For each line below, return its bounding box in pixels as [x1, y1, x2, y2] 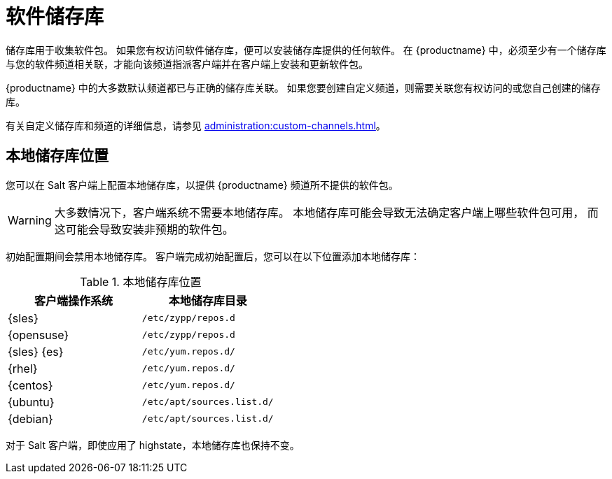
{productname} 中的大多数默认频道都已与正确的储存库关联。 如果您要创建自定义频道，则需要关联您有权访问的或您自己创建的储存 [6, 81, 601, 94]
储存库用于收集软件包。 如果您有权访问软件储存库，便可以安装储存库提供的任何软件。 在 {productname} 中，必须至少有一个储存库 [6, 43, 606, 56]
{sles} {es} [8, 344, 64, 359]
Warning [8, 213, 52, 227]
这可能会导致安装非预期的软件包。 [54, 222, 234, 236]
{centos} [8, 378, 53, 392]
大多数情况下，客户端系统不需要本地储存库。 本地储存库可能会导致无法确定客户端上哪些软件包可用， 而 [54, 205, 599, 220]
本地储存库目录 [168, 293, 247, 308]
